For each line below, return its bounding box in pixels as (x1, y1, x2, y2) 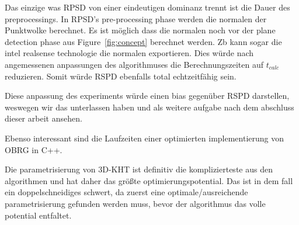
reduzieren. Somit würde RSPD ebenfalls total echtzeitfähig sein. (5, 70, 237, 82)
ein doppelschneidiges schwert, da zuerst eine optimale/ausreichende (5, 186, 248, 198)
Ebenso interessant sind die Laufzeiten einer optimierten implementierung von (5, 131, 284, 144)
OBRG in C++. (5, 143, 62, 155)
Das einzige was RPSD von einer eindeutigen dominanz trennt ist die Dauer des (5, 1, 290, 13)
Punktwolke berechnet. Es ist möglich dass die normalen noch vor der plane (5, 24, 276, 36)
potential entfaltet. (5, 209, 72, 221)
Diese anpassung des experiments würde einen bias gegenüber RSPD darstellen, (5, 89, 290, 102)
